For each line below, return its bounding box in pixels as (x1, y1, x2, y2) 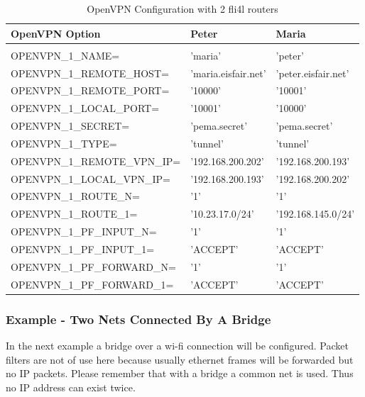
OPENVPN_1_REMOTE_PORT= (11, 83, 170, 98)
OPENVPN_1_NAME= (11, 47, 120, 62)
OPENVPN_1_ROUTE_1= (11, 206, 138, 221)
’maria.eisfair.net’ (190, 65, 266, 80)
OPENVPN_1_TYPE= (11, 135, 117, 150)
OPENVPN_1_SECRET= (11, 118, 130, 133)
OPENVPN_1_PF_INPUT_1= (11, 241, 155, 256)
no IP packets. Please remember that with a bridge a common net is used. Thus (6, 366, 354, 381)
